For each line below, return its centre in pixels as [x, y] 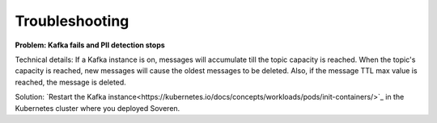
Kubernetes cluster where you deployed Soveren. [98, 108]
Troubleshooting [72, 21]
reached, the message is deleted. [71, 82]
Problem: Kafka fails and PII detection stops [90, 45]
